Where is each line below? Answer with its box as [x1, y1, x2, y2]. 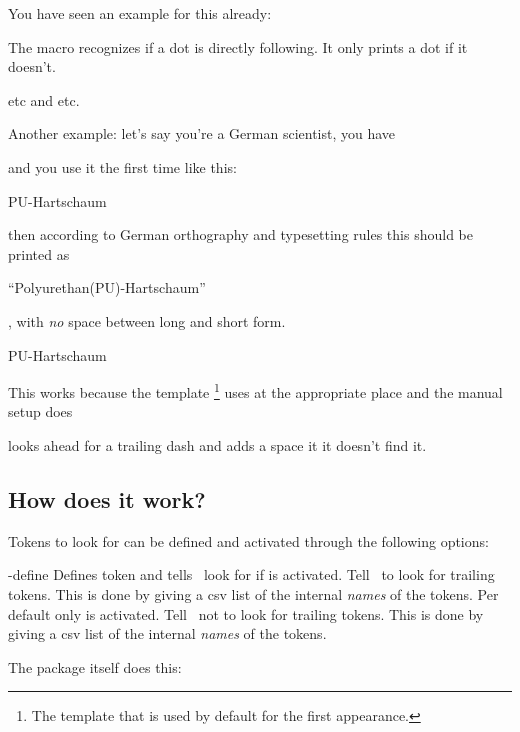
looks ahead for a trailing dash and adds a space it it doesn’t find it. [8, 434, 427, 455]
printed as [8, 243, 70, 264]
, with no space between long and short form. [8, 310, 286, 331]
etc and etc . [8, 89, 80, 110]
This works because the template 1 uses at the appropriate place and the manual [8, 379, 503, 402]
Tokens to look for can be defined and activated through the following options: [8, 530, 489, 551]
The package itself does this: [8, 656, 182, 677]
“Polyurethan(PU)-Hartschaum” [8, 277, 206, 298]
